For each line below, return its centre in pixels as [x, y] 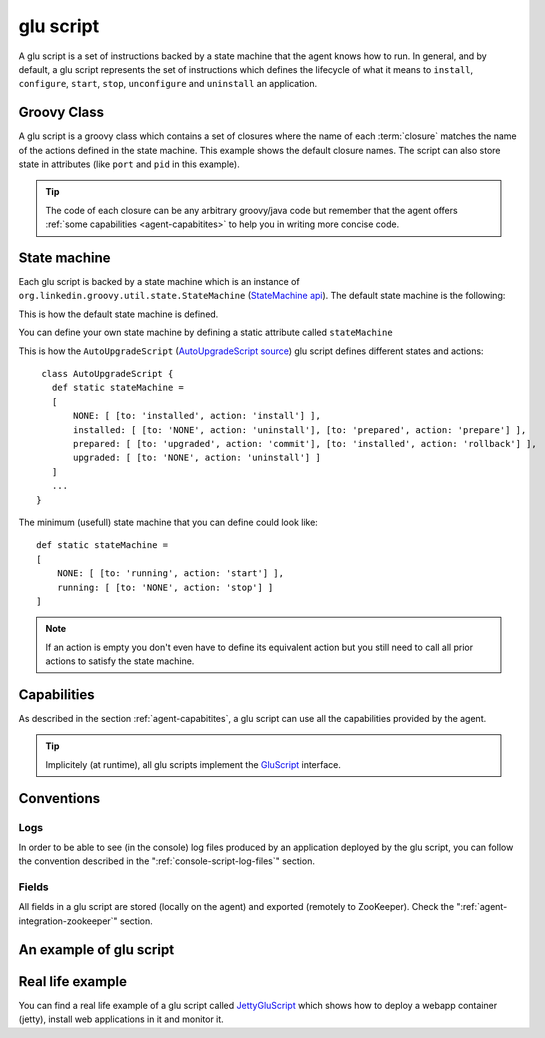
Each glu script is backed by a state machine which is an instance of [159, 282]
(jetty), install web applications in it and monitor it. [121, 1019]
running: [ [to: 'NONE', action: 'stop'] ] [165, 587]
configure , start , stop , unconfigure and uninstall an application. [168, 84]
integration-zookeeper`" [68, 921]
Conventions [59, 798]
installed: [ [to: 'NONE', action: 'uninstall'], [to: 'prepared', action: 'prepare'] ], [300, 429]
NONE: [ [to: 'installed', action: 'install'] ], [197, 416]
